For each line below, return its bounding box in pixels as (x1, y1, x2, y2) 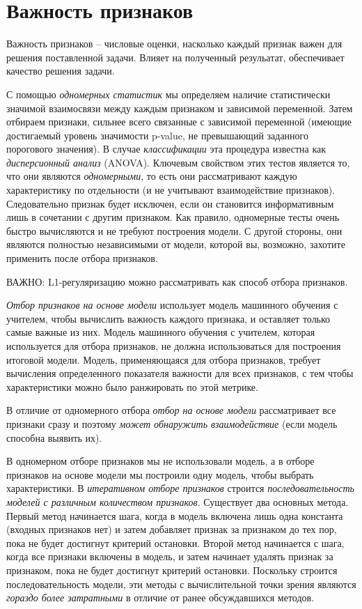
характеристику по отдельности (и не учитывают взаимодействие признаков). (6, 183, 336, 197)
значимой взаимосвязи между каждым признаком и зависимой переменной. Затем (6, 100, 353, 115)
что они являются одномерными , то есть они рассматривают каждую (6, 169, 297, 183)
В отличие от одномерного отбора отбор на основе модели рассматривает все (6, 403, 336, 417)
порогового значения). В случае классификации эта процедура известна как (6, 141, 326, 156)
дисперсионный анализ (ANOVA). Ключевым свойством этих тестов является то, (6, 155, 350, 169)
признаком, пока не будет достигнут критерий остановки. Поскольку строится (6, 562, 338, 577)
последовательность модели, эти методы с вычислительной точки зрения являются (6, 576, 356, 591)
